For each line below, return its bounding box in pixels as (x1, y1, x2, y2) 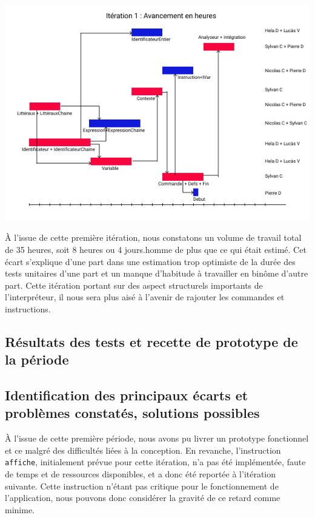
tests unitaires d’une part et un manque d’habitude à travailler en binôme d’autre (5, 267, 308, 280)
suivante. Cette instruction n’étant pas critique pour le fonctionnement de (5, 479, 279, 492)
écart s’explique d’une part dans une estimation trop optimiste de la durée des (5, 255, 296, 267)
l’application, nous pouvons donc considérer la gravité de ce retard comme (5, 491, 280, 504)
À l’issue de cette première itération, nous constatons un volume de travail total (5, 231, 302, 244)
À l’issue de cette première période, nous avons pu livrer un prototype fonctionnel (5, 432, 309, 445)
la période (5, 350, 69, 369)
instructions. (5, 302, 51, 315)
